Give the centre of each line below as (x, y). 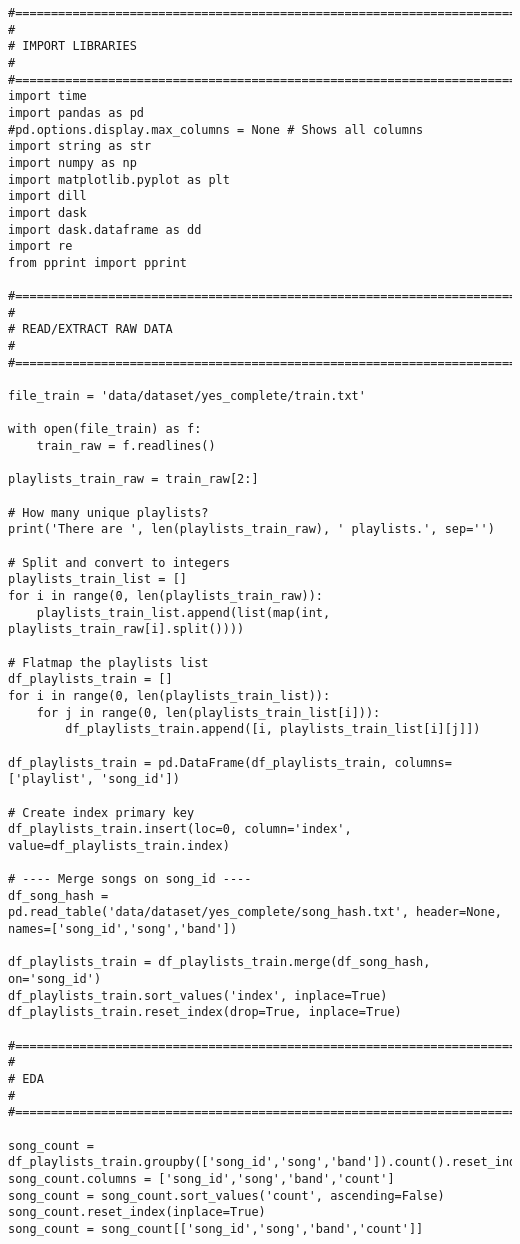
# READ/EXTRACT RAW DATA (90, 329)
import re (40, 246)
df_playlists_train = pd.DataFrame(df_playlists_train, (198, 762)
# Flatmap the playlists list (108, 662)
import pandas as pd (76, 112)
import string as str (80, 146)
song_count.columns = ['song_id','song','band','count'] (201, 1178)
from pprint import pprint (97, 262)
